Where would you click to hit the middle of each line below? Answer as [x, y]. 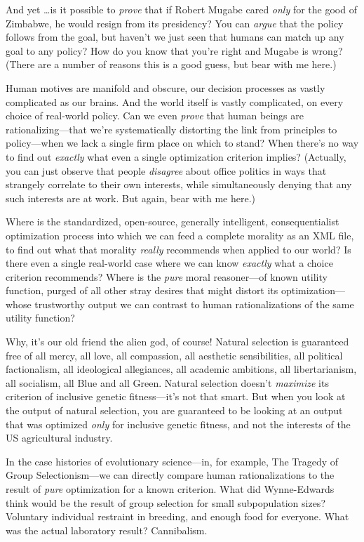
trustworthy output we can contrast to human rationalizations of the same [194, 304]
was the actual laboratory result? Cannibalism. [107, 530]
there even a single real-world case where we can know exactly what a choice [169, 263]
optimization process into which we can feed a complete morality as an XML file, [180, 235]
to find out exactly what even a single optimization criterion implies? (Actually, [176, 156]
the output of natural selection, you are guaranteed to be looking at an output [174, 410]
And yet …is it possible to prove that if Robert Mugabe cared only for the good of [181, 9]
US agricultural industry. [59, 438]
